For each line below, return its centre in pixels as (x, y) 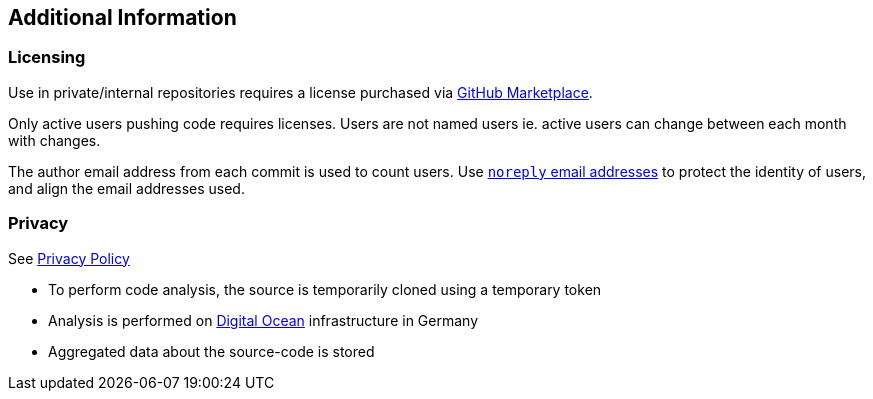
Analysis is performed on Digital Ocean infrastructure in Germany (263, 320)
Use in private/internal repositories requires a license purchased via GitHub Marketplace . (300, 92)
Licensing (47, 57)
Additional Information (122, 17)
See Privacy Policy (69, 258)
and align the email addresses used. (126, 188)
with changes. (54, 140)
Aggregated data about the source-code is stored (211, 351)
